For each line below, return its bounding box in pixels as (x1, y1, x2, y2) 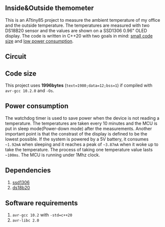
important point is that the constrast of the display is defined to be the (5, 131, 147, 136)
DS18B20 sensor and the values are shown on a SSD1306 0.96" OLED (5, 27, 147, 34)
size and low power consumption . (5, 38, 74, 44)
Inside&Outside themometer (5, 4, 94, 12)
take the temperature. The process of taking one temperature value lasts (5, 146, 153, 152)
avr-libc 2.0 (12, 218, 40, 223)
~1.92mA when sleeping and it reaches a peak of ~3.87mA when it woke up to (5, 141, 159, 147)
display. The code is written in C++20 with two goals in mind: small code (5, 33, 153, 39)
